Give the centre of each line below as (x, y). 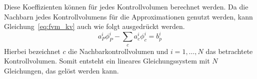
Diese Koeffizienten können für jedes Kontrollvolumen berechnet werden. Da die (126, 6)
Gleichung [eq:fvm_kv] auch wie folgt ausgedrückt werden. (94, 26)
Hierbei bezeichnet (32, 51)
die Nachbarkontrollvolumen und (118, 51)
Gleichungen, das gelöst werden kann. (61, 70)
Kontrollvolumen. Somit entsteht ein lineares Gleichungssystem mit (107, 61)
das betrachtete (229, 51)
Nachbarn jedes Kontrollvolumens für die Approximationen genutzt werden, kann (128, 16)
